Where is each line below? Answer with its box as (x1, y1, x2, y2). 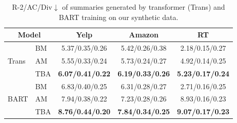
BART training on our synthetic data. (58, 11, 179, 22)
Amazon (129, 29, 159, 40)
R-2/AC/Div (12, 2, 52, 12)
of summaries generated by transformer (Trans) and (62, 2, 225, 12)
